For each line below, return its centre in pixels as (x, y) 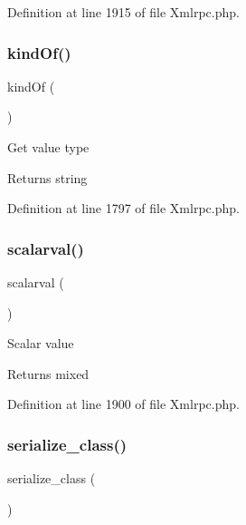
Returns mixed (48, 373)
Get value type (48, 147)
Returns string (47, 177)
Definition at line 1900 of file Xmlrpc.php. (123, 404)
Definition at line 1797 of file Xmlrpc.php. (123, 208)
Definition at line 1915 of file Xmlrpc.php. (123, 12)
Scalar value (41, 343)
